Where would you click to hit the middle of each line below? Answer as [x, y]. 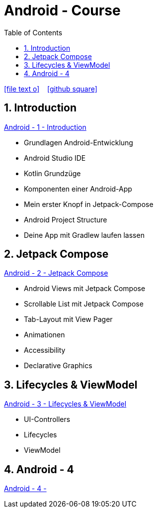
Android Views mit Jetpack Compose [85, 289]
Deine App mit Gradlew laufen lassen [84, 235]
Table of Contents [33, 32]
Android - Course [62, 10]
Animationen [44, 335]
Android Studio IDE [55, 158]
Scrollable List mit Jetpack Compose [84, 304]
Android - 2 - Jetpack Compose [56, 273]
